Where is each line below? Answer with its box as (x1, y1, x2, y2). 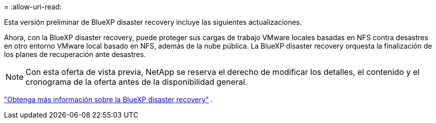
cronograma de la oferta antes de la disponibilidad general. (25, 77, 247, 87)
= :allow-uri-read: (4, 2, 62, 11)
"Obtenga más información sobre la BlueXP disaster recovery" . (4, 95, 213, 104)
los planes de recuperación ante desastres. (4, 50, 146, 59)
